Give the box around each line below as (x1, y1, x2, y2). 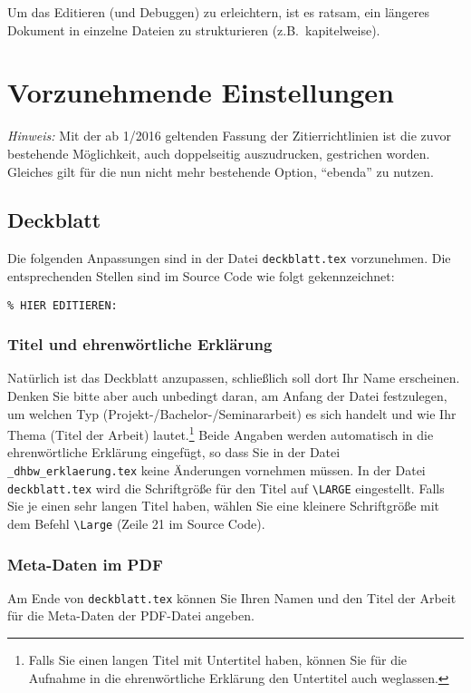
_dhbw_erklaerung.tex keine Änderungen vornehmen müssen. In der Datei (7, 461, 426, 480)
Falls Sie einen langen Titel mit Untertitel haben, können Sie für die (28, 650, 408, 669)
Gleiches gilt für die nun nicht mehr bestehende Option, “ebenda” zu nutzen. (7, 161, 434, 181)
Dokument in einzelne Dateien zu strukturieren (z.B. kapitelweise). (7, 20, 380, 39)
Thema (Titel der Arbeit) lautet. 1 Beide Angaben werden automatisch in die (7, 423, 434, 444)
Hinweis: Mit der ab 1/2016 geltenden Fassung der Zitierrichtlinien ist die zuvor (7, 126, 451, 145)
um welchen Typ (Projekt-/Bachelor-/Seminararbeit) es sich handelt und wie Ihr (7, 404, 457, 423)
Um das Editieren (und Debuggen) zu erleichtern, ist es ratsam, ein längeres (7, 3, 430, 21)
